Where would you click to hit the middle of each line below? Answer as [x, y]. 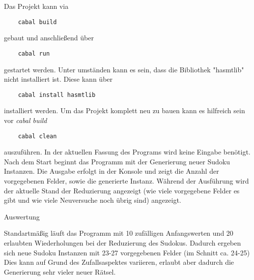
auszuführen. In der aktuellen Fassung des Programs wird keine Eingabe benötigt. [127, 152]
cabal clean [37, 136]
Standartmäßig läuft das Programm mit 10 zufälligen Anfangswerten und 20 [119, 233]
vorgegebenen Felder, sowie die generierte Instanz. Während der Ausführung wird [127, 180]
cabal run [34, 53]
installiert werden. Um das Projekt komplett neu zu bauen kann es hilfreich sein [125, 110]
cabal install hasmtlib [57, 95]
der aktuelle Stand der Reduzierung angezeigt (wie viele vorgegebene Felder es [122, 190]
